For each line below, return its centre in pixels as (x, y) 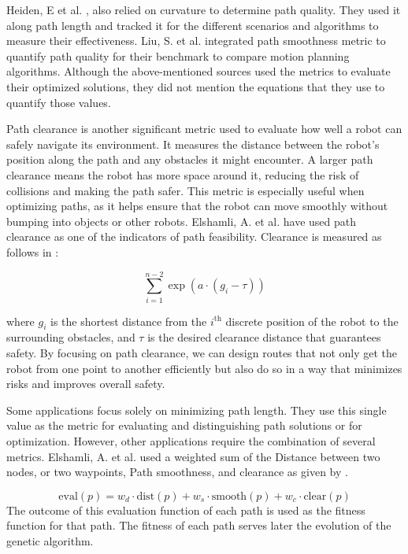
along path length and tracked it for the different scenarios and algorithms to (193, 25)
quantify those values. (59, 102)
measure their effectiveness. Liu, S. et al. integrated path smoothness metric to (196, 41)
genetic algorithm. (50, 540)
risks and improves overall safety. (86, 384)
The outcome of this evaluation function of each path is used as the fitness (186, 510)
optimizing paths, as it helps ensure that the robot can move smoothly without (197, 206)
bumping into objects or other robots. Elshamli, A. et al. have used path (181, 221)
